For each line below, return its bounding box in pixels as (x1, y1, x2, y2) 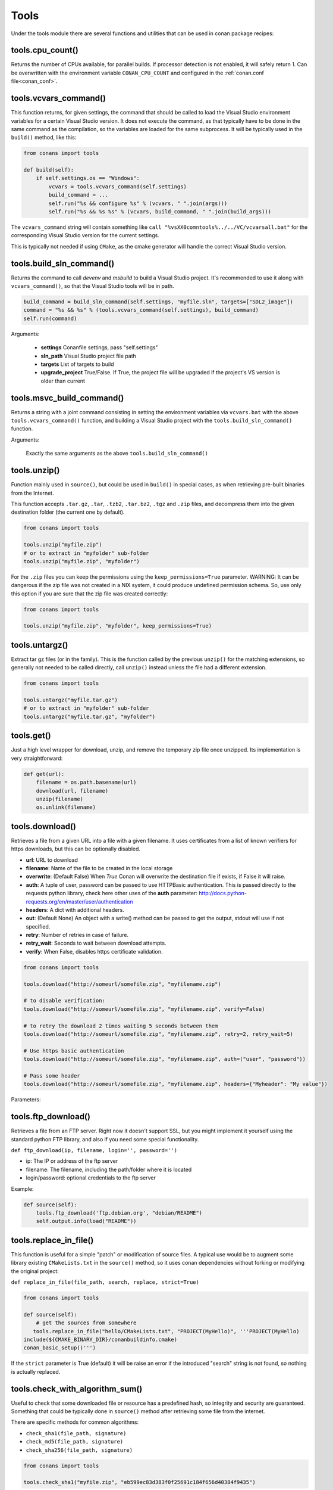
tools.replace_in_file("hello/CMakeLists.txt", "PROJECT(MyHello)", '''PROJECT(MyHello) (33, 1328, 300, 1334)
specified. (26, 923, 51, 930)
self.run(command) (23, 315, 77, 322)
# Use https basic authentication (23, 1047, 124, 1054)
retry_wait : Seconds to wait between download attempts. (26, 939, 166, 947)
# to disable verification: (23, 997, 105, 1004)
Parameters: (11, 1096, 41, 1103)
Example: (11, 1185, 34, 1192)
